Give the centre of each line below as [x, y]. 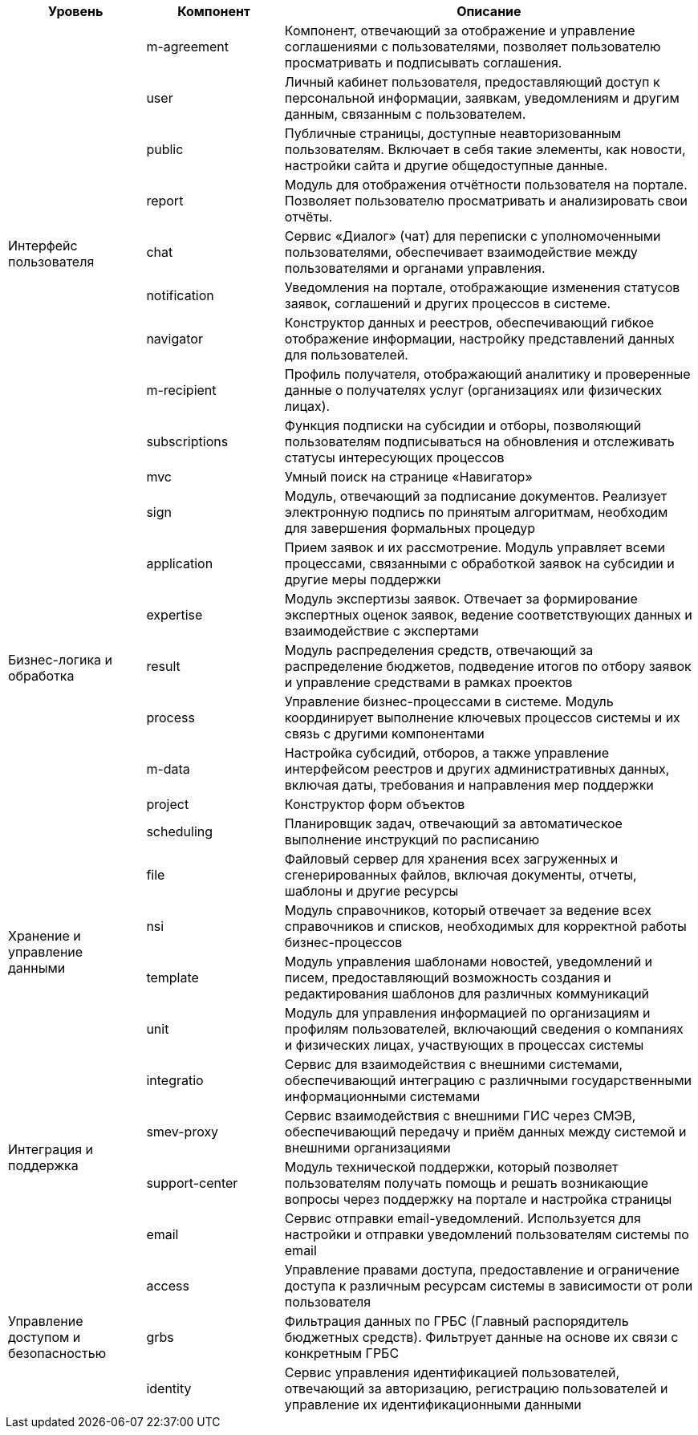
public [165, 149]
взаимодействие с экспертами [381, 631]
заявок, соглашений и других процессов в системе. [448, 303]
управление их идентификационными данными [433, 1405]
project [168, 804]
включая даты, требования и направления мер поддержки [469, 785]
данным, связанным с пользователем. [405, 114]
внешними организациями [367, 1148]
